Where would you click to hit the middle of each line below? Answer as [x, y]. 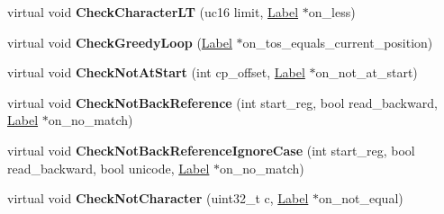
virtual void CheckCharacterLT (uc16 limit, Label [153, 12]
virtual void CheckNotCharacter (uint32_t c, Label [158, 198]
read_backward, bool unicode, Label [109, 168]
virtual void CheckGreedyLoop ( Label [120, 42]
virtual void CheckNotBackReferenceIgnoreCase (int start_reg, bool [211, 150]
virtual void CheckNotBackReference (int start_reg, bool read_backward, [222, 102]
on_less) [332, 12]
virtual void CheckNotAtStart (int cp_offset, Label [156, 72]
